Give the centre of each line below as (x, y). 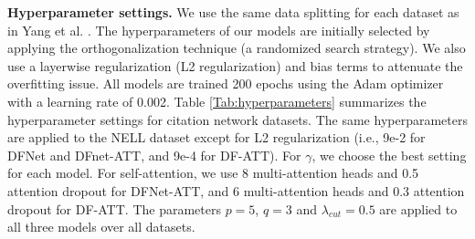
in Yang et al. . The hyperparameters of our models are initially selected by (219, 30)
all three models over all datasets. (101, 227)
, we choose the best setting (389, 155)
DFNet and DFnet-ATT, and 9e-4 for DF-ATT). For (154, 155)
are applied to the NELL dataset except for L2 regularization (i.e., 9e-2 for (216, 137)
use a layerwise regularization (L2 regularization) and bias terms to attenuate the (235, 65)
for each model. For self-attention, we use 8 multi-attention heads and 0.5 (213, 173)
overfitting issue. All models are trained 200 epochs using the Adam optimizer (226, 83)
